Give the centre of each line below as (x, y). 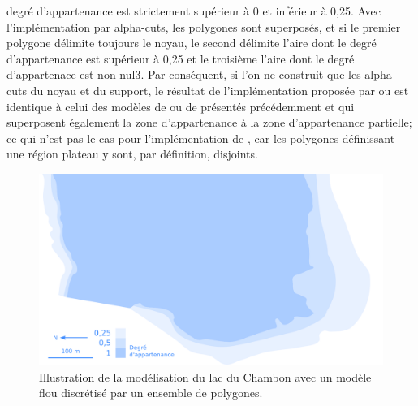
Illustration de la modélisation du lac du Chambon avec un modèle (205, 376)
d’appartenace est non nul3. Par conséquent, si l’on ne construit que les (184, 74)
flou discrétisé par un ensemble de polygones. (151, 393)
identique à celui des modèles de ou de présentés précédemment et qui (181, 106)
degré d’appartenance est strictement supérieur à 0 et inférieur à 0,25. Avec (194, 11)
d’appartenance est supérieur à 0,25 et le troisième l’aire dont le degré (181, 58)
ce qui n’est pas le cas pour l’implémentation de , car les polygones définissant (201, 138)
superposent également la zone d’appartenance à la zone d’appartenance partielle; (209, 122)
